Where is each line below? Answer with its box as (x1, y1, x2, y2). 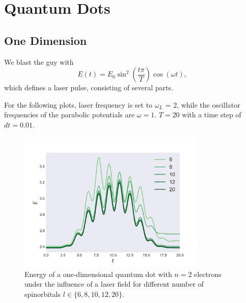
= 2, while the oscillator (165, 99, 240, 110)
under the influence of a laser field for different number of (24, 279, 204, 289)
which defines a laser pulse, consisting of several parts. (4, 82, 173, 93)
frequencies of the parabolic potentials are (4, 109, 135, 120)
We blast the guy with (4, 56, 74, 67)
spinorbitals (24, 288, 61, 299)
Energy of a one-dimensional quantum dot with (24, 268, 172, 279)
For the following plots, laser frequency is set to (4, 99, 153, 110)
